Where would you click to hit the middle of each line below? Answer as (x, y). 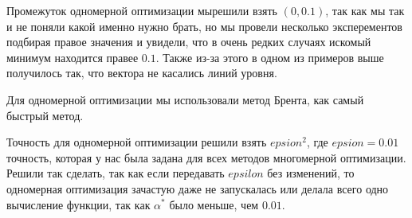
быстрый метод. (45, 115)
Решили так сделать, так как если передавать (116, 173)
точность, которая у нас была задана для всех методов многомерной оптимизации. (206, 157)
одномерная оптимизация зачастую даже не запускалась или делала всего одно (198, 188)
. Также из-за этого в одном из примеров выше (270, 57)
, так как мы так (365, 10)
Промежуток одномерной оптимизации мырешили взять (142, 10)
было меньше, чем (214, 204)
